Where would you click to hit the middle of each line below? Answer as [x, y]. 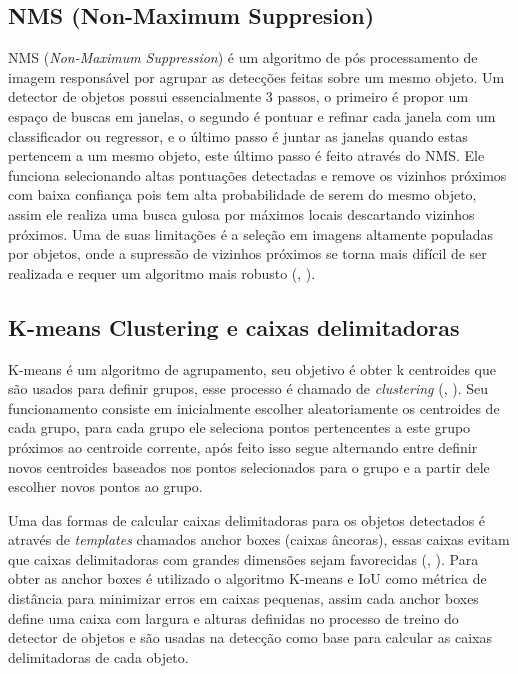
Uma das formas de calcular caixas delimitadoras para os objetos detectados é [247, 519]
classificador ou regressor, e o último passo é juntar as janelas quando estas [238, 135]
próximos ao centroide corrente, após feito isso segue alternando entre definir [243, 446]
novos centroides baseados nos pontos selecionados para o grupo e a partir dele [249, 466]
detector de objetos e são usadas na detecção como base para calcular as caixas [250, 637]
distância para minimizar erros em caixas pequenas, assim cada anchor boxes [243, 598]
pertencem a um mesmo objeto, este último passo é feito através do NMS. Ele [246, 155]
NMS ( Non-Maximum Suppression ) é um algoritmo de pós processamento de [243, 57]
